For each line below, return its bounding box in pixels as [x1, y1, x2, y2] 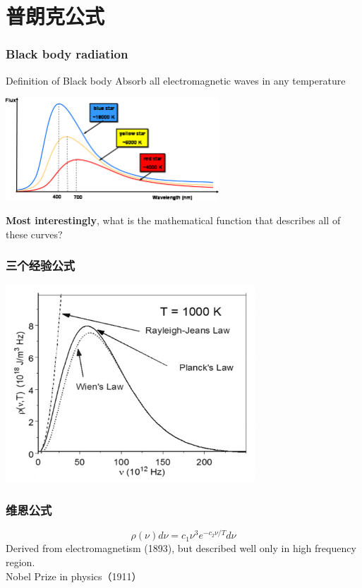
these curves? [6, 226, 63, 241]
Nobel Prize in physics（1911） [6, 568, 142, 583]
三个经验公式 [6, 257, 76, 274]
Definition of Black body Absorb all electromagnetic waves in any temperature [6, 73, 346, 87]
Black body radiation [6, 45, 128, 63]
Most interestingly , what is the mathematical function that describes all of [6, 212, 341, 227]
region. [6, 554, 35, 569]
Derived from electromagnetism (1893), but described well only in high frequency [6, 541, 356, 556]
